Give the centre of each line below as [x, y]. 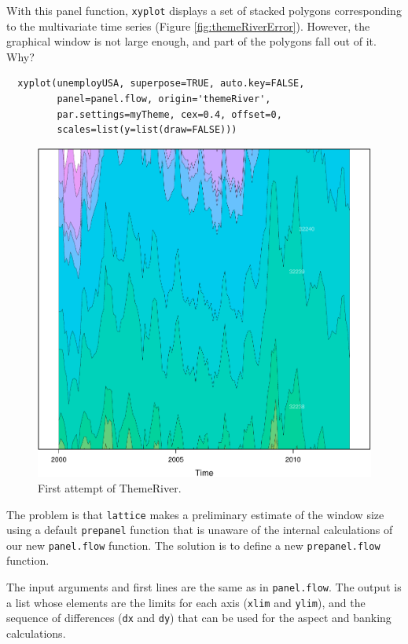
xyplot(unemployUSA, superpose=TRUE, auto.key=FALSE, [161, 84]
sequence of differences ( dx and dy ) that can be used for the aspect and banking [199, 618]
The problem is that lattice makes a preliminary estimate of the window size [195, 514]
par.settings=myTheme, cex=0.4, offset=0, [169, 114]
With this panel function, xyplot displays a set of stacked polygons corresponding [204, 10]
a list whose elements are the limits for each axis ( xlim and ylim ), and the [186, 602]
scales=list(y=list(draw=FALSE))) [147, 130]
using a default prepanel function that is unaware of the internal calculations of [200, 530]
